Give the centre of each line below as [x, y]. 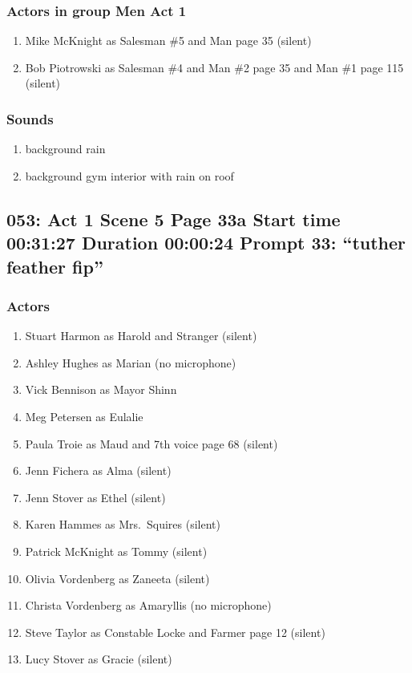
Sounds [30, 118]
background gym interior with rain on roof [129, 175]
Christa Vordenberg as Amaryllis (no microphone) [148, 605]
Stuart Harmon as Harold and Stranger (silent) [141, 336]
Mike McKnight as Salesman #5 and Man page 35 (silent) [168, 41]
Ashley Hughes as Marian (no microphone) [131, 362]
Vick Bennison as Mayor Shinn [101, 389]
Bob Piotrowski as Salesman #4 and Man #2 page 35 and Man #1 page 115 [214, 67]
